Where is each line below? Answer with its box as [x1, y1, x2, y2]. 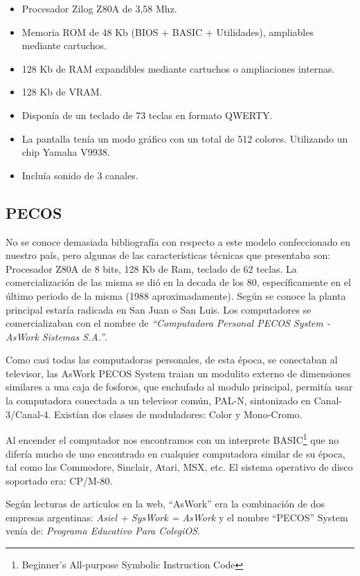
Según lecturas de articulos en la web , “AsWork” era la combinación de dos [6, 496, 325, 511]
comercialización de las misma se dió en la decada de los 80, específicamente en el [6, 275, 351, 289]
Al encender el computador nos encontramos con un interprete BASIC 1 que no [6, 431, 339, 447]
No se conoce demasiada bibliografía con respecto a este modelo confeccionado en [6, 234, 351, 249]
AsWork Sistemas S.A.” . [6, 329, 107, 343]
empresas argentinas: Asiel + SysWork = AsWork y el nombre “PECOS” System [6, 510, 348, 524]
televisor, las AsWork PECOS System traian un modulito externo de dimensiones [6, 366, 351, 380]
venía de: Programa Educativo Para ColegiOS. [6, 523, 201, 538]
